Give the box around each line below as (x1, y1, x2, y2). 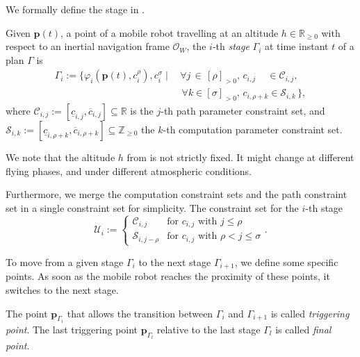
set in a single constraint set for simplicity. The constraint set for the (6, 200, 299, 215)
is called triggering (270, 306, 350, 320)
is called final (275, 322, 332, 336)
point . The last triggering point (6, 322, 138, 336)
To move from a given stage (6, 254, 124, 269)
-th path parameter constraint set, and (161, 103, 325, 118)
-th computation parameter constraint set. (163, 122, 343, 137)
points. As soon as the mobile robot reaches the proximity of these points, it (6, 269, 330, 283)
